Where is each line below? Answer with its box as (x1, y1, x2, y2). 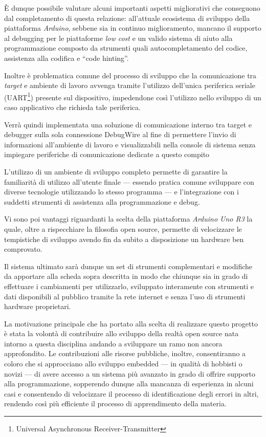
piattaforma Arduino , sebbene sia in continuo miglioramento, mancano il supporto (4, 23, 261, 33)
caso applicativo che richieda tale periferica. (4, 102, 141, 112)
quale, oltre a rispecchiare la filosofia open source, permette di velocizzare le (4, 223, 242, 234)
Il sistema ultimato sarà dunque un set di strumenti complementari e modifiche (4, 260, 253, 271)
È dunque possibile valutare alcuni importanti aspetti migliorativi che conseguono (4, 3, 260, 13)
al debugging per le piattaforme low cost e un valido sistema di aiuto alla (4, 32, 233, 43)
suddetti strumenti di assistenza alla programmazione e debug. (4, 196, 200, 207)
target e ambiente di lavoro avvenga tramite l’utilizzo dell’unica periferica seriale (4, 80, 255, 91)
